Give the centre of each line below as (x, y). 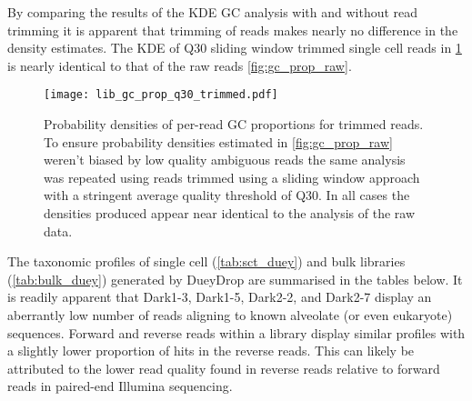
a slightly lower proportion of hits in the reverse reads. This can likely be (211, 351)
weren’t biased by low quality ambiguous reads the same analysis (225, 160)
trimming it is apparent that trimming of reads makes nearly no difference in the (233, 30)
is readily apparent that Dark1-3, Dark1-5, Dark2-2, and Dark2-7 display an (220, 297)
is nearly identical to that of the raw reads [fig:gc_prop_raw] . (180, 65)
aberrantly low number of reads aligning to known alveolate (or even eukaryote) (230, 314)
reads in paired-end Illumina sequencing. (120, 386)
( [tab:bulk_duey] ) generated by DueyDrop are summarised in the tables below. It (235, 279)
